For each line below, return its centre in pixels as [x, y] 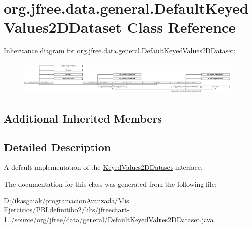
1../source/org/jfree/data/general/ [56, 219]
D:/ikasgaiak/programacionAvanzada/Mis [67, 200]
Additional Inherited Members [83, 118]
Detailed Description [57, 147]
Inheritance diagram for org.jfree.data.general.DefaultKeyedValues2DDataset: [120, 51]
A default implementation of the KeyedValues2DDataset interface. [103, 167]
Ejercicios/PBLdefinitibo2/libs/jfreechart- [67, 210]
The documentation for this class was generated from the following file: [110, 184]
